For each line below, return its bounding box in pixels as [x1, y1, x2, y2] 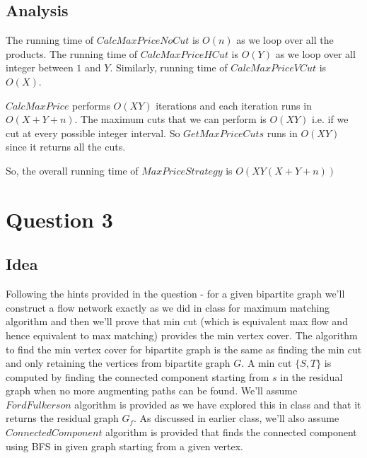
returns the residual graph [6, 411, 119, 425]
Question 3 [6, 204, 113, 233]
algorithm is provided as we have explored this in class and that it [74, 397, 361, 411]
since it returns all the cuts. [6, 139, 126, 154]
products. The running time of [6, 46, 138, 61]
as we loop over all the [236, 33, 334, 47]
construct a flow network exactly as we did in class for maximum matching [6, 300, 330, 315]
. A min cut [241, 356, 292, 370]
